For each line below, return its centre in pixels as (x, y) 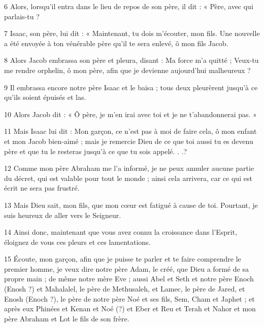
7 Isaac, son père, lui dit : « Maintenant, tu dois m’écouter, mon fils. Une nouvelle (132, 33)
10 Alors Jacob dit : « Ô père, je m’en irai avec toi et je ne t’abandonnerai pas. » (130, 114)
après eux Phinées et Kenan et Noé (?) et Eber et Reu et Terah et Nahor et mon (130, 308)
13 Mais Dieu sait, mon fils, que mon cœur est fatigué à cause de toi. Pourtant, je (131, 205)
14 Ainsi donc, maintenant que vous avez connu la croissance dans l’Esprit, (121, 232)
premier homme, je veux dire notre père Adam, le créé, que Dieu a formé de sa (126, 268)
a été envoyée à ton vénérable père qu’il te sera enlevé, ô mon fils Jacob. (116, 43)
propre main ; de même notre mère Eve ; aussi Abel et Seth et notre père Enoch (129, 279)
